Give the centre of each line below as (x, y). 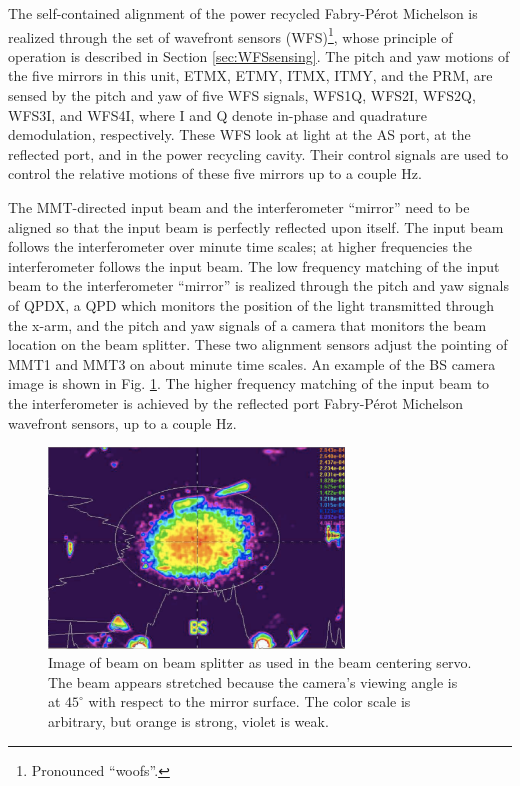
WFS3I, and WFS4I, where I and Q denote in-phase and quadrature (218, 114)
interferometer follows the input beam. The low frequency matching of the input (254, 265)
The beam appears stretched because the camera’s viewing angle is (253, 681)
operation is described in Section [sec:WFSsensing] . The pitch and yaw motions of (259, 55)
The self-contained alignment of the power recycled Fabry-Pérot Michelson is (243, 13)
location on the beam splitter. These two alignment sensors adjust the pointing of (258, 344)
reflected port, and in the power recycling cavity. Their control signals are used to (258, 153)
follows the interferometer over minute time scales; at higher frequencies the (240, 246)
